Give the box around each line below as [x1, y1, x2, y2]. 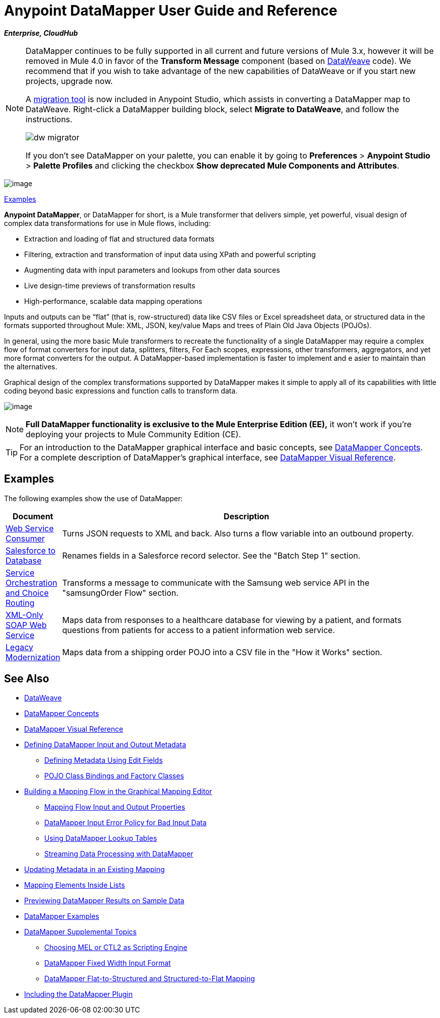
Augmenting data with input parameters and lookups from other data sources [24, 265, 280, 274]
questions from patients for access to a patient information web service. [62, 624, 335, 635]
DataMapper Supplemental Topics [24, 927, 137, 936]
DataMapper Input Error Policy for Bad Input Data [44, 818, 207, 827]
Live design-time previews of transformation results [24, 281, 196, 290]
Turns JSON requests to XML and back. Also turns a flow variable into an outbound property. [62, 528, 414, 538]
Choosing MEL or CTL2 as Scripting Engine [44, 943, 188, 952]
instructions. [26, 114, 72, 124]
